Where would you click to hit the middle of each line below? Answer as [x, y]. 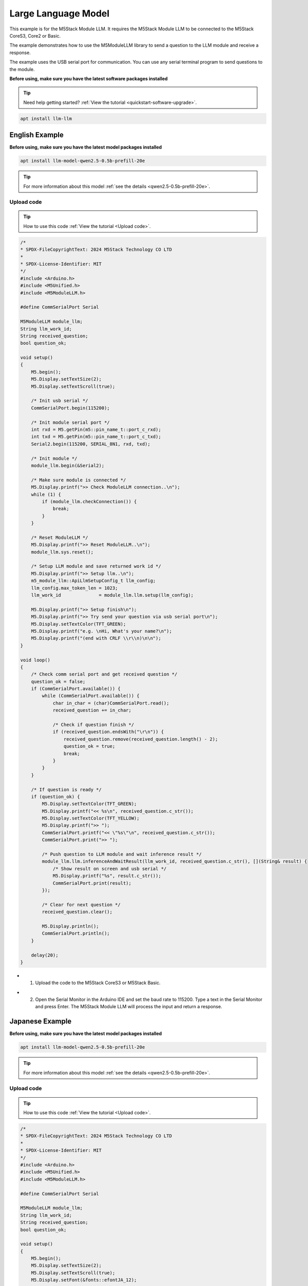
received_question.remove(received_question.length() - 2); [141, 739]
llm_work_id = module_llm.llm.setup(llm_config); [112, 595]
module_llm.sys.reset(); [62, 552]
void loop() [35, 660]
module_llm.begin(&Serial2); [68, 465]
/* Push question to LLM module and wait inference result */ [122, 854]
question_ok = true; [89, 746]
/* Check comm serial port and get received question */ [104, 674]
